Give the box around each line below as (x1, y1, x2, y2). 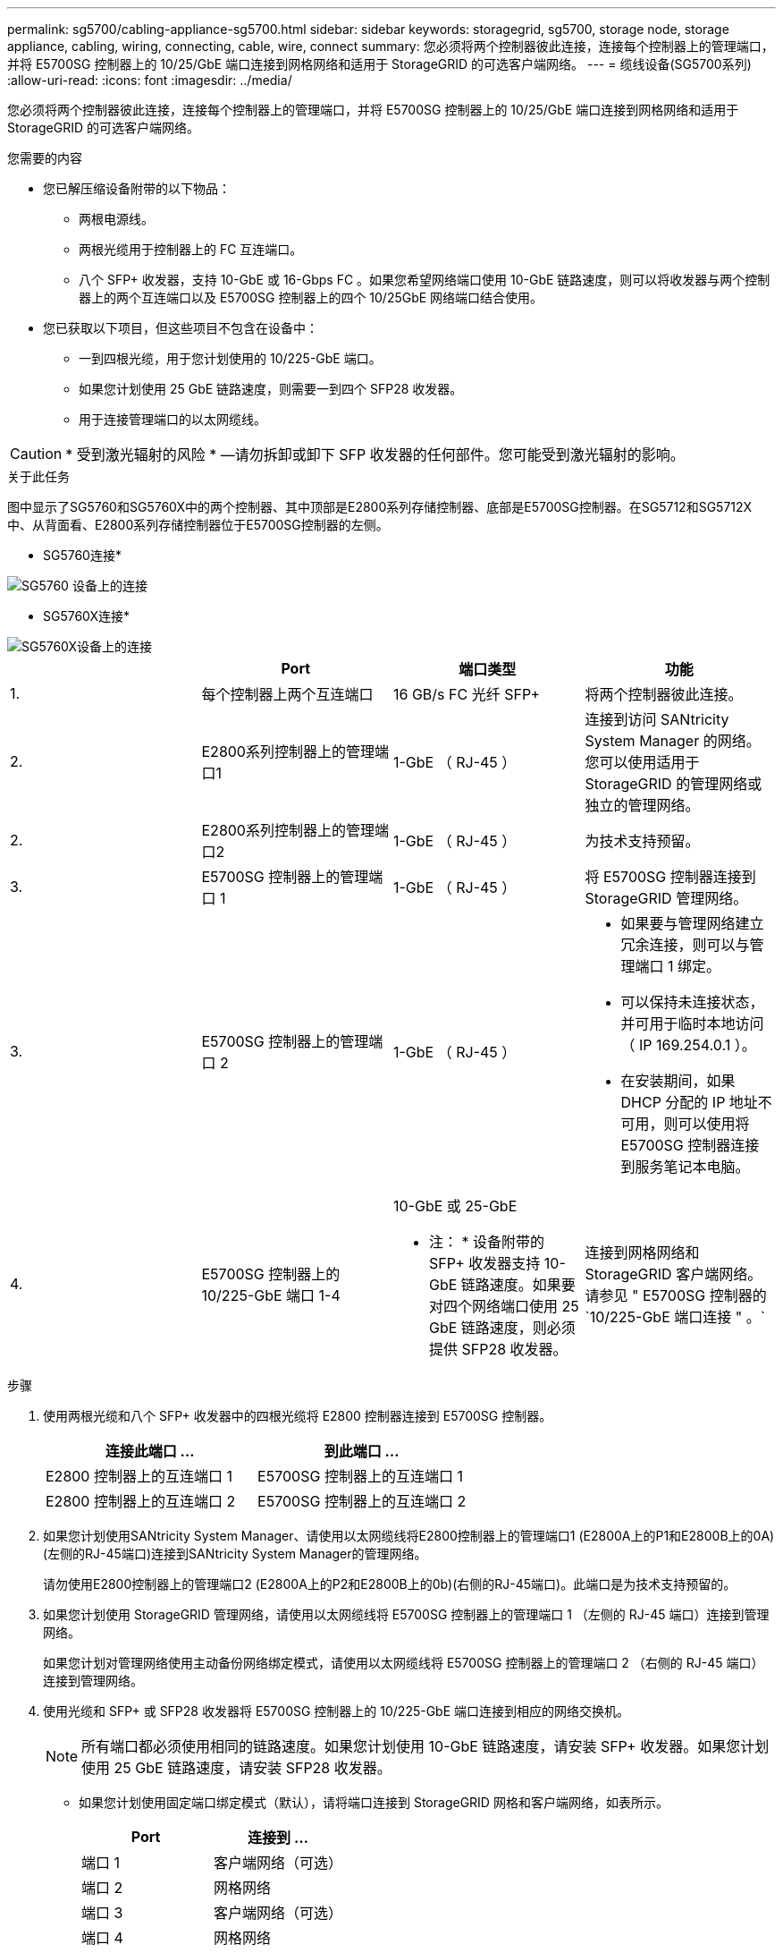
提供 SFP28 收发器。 (429, 1340, 568, 1358)
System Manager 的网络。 (585, 732, 761, 750)
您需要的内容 (7, 150, 82, 166)
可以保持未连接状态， (620, 993, 764, 1011)
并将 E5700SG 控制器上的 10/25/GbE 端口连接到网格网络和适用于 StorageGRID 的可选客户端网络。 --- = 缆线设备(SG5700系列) (7, 56, 752, 72)
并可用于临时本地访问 (620, 1015, 764, 1032)
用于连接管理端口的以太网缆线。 (79, 412, 266, 427)
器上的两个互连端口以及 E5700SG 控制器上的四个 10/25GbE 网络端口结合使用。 (79, 290, 543, 305)
